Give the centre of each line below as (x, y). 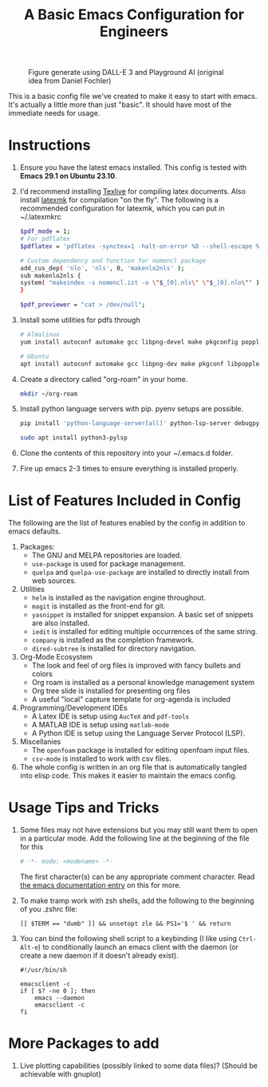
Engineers (134, 32)
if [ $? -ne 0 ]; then (57, 991)
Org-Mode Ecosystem (56, 657)
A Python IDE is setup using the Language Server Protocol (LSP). (138, 733)
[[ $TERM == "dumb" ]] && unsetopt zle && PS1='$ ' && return (125, 924)
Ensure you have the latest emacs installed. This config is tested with (133, 167)
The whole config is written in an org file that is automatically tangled (133, 767)
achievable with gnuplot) (60, 1073)
